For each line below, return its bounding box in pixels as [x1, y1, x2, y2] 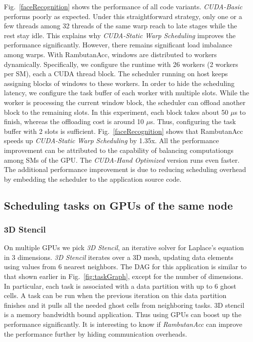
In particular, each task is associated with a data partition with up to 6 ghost [4, 280, 236, 291]
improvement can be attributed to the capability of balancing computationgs [4, 145, 233, 155]
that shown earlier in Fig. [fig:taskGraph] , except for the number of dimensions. [4, 271, 243, 281]
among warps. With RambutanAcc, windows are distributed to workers [4, 49, 217, 59]
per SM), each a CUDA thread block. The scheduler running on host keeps [4, 68, 228, 79]
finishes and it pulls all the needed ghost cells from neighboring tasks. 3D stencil [4, 299, 245, 310]
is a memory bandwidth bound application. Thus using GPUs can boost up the [4, 309, 242, 320]
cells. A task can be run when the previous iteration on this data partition [4, 290, 227, 300]
